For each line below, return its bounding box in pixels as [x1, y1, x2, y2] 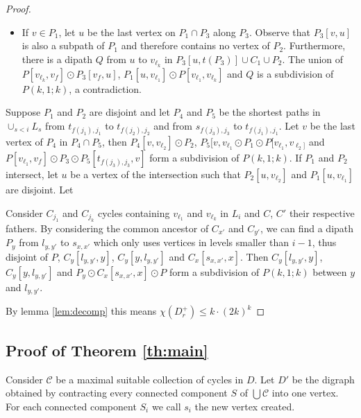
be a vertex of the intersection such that [70, 167, 241, 182]
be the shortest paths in [219, 105, 321, 119]
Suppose [6, 105, 41, 119]
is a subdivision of [257, 66, 334, 80]
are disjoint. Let [6, 182, 74, 197]
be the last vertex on [87, 24, 176, 39]
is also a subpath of [22, 38, 105, 53]
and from [153, 118, 193, 132]
